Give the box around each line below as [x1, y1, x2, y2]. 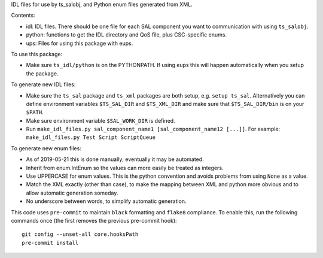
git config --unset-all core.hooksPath [22, 231, 139, 238]
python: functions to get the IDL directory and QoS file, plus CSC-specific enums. [26, 31, 227, 38]
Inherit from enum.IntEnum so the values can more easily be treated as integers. [26, 164, 224, 171]
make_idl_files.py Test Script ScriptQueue [26, 134, 156, 141]
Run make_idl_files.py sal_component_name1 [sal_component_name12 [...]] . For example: [26, 126, 281, 133]
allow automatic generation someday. [26, 189, 118, 196]
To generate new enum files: [11, 144, 82, 152]
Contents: [11, 12, 35, 19]
